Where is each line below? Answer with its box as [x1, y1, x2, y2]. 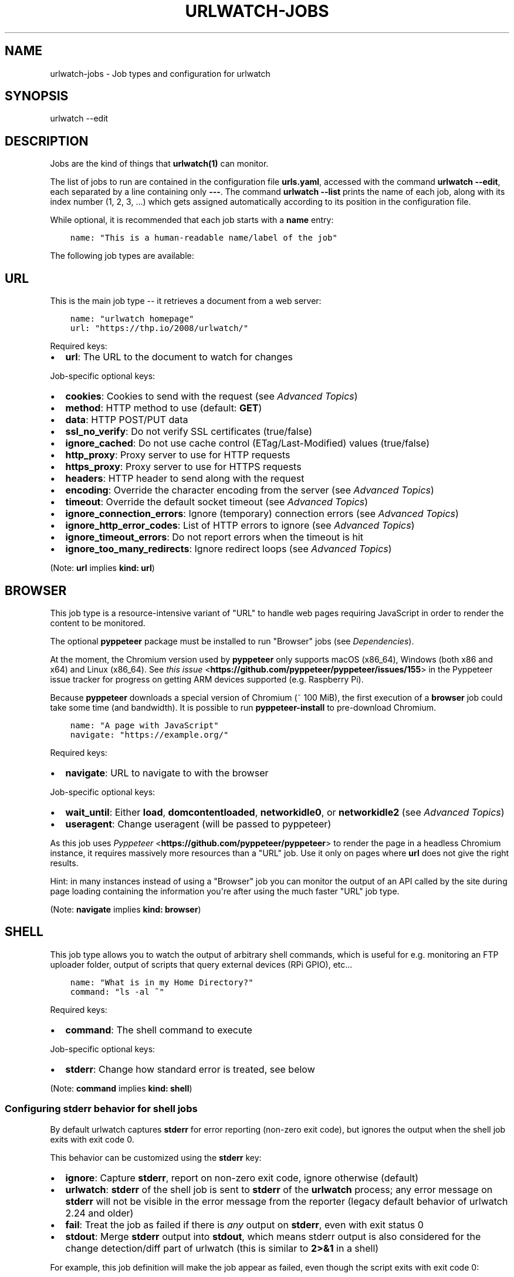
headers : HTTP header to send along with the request [65, 472, 305, 485]
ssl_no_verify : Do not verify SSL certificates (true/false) [65, 425, 313, 438]
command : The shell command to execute [65, 1023, 252, 1036]
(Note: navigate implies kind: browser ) [50, 904, 201, 914]
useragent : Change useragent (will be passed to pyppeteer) [65, 817, 332, 830]
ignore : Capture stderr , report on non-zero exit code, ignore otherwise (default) [65, 1171, 419, 1184]
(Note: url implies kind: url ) [50, 563, 155, 573]
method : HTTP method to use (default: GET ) [65, 402, 262, 414]
